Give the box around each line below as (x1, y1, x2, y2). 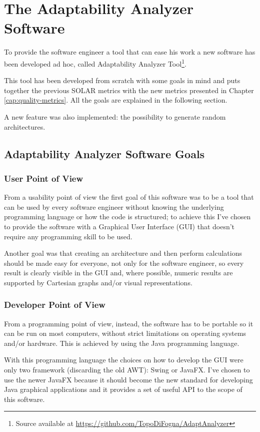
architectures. (4, 121, 45, 132)
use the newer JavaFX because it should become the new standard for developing (4, 374, 253, 384)
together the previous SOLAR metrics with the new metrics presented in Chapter (4, 85, 254, 95)
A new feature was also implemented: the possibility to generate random (4, 111, 226, 122)
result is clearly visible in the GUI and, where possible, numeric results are (4, 267, 233, 278)
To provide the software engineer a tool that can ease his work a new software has (4, 47, 255, 57)
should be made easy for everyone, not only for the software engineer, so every (4, 257, 244, 268)
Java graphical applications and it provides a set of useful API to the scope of (4, 384, 242, 394)
